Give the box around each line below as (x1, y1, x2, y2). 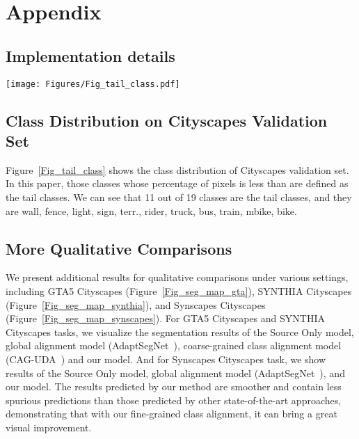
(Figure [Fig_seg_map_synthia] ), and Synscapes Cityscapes (6, 297, 266, 312)
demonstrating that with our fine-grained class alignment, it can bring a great (6, 406, 337, 421)
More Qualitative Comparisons (6, 237, 232, 259)
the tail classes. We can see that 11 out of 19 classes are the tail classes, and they (6, 190, 352, 205)
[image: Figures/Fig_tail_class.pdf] (6, 79, 180, 89)
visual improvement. (6, 420, 92, 434)
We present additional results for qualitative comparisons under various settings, (6, 270, 349, 285)
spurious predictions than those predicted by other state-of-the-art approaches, (6, 392, 342, 407)
